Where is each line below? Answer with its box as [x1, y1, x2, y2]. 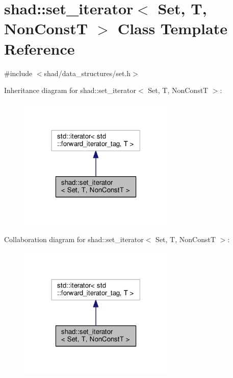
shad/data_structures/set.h [44, 67, 131, 78]
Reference [4, 38, 75, 59]
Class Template [117, 18, 227, 39]
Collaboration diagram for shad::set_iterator [4, 234, 144, 244]
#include [4, 67, 33, 78]
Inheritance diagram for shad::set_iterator [4, 85, 136, 96]
